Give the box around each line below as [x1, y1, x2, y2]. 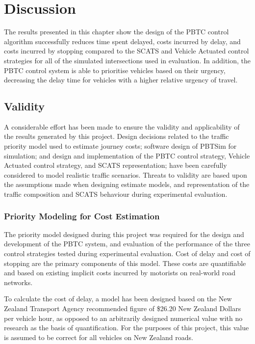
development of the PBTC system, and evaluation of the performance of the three [4, 238, 250, 249]
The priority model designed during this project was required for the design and [4, 229, 244, 239]
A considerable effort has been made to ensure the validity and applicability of [4, 121, 240, 132]
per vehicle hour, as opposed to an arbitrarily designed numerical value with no [4, 313, 243, 323]
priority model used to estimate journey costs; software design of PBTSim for [4, 141, 237, 151]
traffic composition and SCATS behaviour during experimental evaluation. [4, 189, 228, 199]
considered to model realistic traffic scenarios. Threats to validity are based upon [4, 169, 247, 180]
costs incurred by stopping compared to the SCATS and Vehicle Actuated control [4, 46, 249, 56]
